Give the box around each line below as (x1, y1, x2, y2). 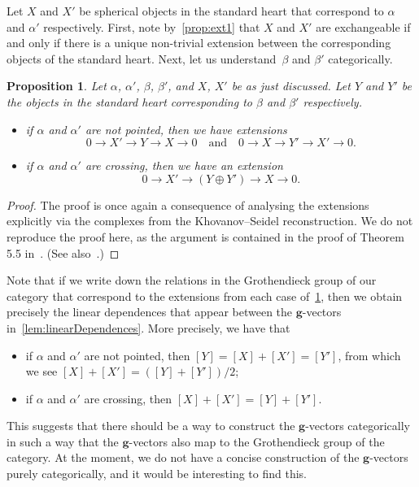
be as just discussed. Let (231, 77, 351, 94)
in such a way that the (7, 433, 119, 450)
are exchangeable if (316, 18, 411, 35)
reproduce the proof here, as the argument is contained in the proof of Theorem (7, 228, 404, 245)
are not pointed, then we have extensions (85, 120, 287, 137)
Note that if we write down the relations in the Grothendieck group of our (7, 272, 377, 289)
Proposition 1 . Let (7, 77, 107, 94)
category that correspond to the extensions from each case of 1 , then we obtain (7, 287, 403, 304)
